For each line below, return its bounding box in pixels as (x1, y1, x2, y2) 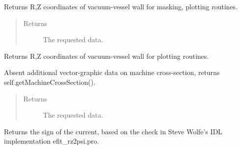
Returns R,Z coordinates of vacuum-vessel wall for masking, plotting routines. (4, 1, 238, 11)
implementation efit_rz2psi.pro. (4, 136, 99, 146)
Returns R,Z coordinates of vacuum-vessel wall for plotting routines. (4, 50, 209, 61)
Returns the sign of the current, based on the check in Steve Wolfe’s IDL (4, 126, 222, 136)
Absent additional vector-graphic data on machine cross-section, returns (4, 67, 220, 77)
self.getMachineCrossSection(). (4, 76, 96, 87)
